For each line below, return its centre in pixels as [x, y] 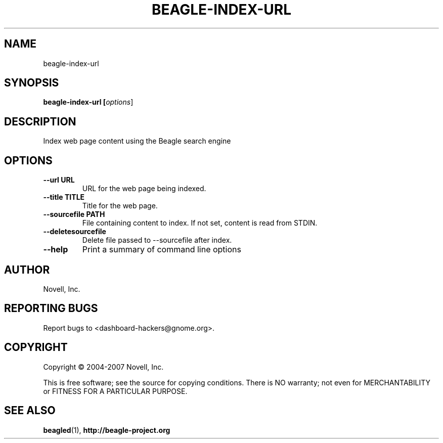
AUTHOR [27, 270]
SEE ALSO [30, 411]
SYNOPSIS [32, 83]
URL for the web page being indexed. [144, 189]
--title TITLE [64, 197]
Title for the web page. [120, 206]
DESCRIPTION [40, 121]
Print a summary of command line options [162, 250]
